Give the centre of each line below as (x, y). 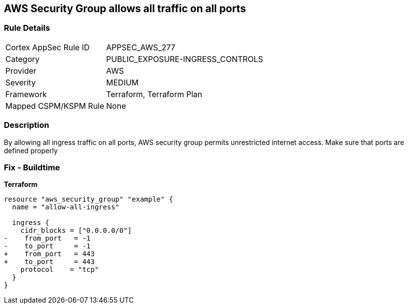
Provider (21, 71)
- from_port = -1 (47, 238)
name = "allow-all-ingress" (66, 207)
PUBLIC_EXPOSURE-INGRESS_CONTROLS (185, 59)
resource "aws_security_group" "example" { (89, 199)
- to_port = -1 (47, 246)
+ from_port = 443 (49, 254)
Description (27, 125)
